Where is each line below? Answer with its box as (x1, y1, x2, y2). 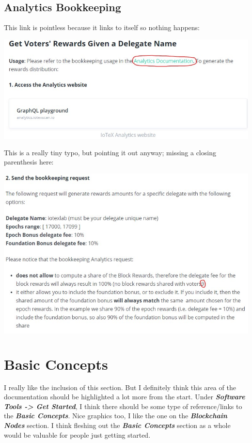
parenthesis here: (4, 157, 54, 167)
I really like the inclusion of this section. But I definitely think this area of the (4, 382, 236, 392)
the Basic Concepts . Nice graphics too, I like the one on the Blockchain (4, 410, 227, 421)
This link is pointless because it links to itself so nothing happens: (4, 22, 200, 33)
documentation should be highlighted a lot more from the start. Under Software (4, 392, 245, 402)
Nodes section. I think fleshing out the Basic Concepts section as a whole (4, 420, 231, 430)
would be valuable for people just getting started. (4, 429, 151, 440)
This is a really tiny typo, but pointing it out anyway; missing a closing (4, 147, 216, 157)
